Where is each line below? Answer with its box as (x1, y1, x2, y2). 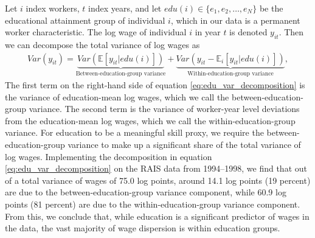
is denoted (229, 26, 268, 38)
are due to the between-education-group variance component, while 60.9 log (5, 186, 286, 198)
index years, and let (88, 2, 162, 14)
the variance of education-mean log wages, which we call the (5, 90, 229, 103)
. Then (279, 26, 304, 38)
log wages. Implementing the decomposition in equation (5, 150, 212, 163)
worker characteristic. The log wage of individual (5, 26, 187, 38)
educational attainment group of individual (5, 13, 165, 26)
